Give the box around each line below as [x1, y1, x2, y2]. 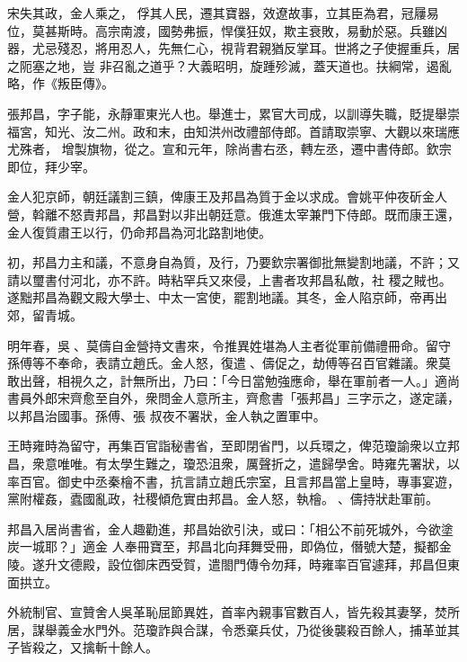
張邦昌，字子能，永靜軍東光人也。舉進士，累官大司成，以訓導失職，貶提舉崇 [7, 103, 460, 122]
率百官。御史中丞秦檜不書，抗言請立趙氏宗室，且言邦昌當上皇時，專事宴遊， [7, 471, 460, 490]
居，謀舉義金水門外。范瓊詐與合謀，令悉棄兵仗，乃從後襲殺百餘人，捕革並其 [7, 620, 460, 639]
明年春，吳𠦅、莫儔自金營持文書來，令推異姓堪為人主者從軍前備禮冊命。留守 [7, 335, 451, 354]
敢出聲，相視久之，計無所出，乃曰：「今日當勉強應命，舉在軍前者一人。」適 [7, 371, 447, 389]
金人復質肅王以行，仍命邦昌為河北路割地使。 [7, 222, 271, 241]
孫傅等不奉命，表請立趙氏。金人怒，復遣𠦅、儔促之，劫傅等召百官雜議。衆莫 [7, 353, 451, 372]
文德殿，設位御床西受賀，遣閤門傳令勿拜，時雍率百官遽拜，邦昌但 [57, 555, 447, 574]
